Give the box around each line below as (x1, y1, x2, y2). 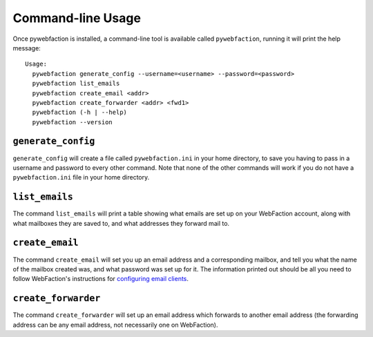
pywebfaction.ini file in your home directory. (12, 173, 150, 182)
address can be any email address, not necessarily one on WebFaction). (12, 320, 218, 329)
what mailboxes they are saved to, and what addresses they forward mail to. (12, 219, 230, 227)
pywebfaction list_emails (32, 79, 120, 88)
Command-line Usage (12, 10, 142, 26)
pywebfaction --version (32, 118, 113, 126)
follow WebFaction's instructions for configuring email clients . (12, 275, 189, 283)
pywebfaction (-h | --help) (32, 108, 128, 117)
